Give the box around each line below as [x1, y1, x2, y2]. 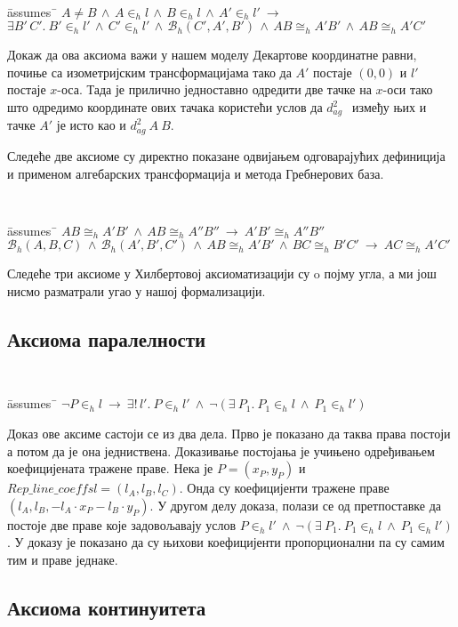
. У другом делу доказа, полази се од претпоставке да [149, 495, 442, 514]
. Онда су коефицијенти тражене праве [179, 478, 390, 497]
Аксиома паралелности [7, 325, 206, 352]
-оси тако [382, 80, 433, 99]
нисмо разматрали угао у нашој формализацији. [7, 281, 266, 300]
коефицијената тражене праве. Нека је [7, 459, 213, 478]
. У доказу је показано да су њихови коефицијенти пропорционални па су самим [7, 533, 445, 551]
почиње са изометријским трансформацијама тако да [7, 62, 292, 81]
